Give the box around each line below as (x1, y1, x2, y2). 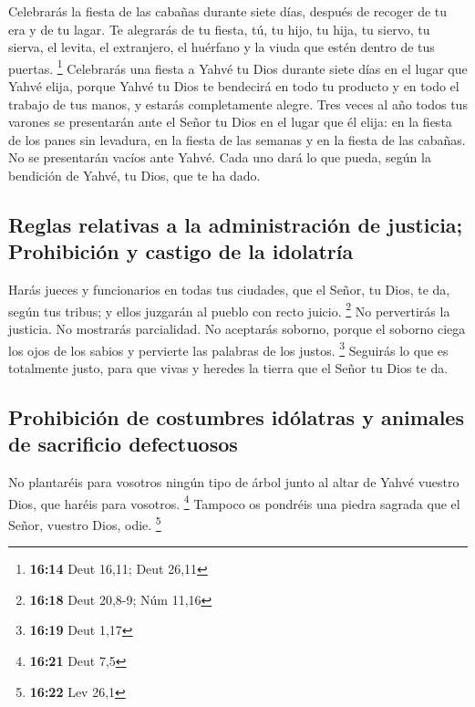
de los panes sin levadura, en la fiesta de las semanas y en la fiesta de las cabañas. (8, 130, 466, 149)
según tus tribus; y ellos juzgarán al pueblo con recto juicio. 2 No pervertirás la (8, 298, 450, 320)
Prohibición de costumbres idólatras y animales (8, 402, 464, 431)
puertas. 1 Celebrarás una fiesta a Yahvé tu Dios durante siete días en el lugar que (8, 56, 468, 78)
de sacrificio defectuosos (8, 430, 238, 458)
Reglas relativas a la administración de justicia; (8, 210, 463, 238)
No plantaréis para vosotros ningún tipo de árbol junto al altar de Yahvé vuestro (8, 473, 460, 492)
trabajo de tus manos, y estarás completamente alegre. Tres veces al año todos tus (8, 94, 468, 113)
